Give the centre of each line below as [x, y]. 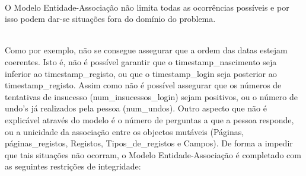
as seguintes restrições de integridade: [73, 166]
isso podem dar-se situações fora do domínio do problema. [110, 19]
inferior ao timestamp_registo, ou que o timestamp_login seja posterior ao [141, 73]
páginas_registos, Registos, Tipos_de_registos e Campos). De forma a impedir [149, 143]
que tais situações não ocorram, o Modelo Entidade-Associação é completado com [153, 154]
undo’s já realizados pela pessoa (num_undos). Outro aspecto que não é [136, 108]
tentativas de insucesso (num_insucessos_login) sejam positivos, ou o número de [151, 96]
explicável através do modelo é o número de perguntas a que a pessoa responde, [149, 119]
